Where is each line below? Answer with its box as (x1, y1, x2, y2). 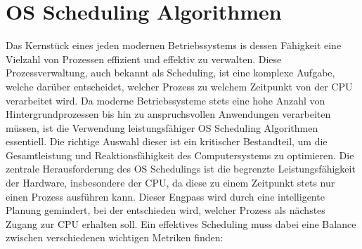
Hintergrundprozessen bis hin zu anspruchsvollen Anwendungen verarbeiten (6, 107, 331, 121)
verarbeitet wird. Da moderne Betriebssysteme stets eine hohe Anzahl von (6, 93, 325, 107)
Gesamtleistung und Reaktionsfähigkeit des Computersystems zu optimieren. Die (6, 147, 354, 162)
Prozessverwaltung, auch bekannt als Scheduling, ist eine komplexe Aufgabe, (6, 65, 335, 80)
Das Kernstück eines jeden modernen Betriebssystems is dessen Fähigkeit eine (6, 38, 342, 53)
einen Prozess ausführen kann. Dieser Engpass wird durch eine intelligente (6, 189, 325, 203)
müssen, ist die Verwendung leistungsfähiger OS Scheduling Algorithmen (6, 120, 318, 135)
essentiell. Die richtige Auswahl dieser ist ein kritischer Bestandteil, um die (6, 134, 328, 149)
